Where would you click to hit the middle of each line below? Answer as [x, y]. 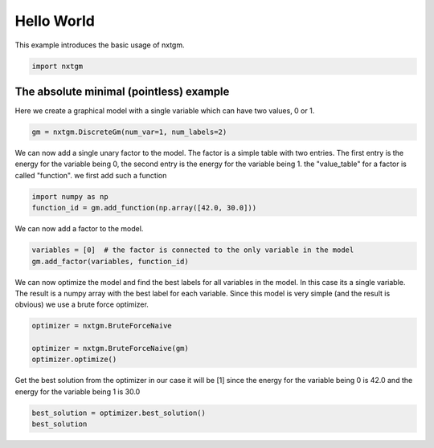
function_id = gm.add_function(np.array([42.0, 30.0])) [144, 208]
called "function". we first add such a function [91, 175]
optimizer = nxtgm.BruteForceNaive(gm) [110, 348]
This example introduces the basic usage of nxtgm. [100, 45]
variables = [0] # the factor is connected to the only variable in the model [193, 250]
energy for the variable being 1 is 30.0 [78, 391]
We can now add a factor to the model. [79, 229]
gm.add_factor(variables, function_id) [110, 261]
